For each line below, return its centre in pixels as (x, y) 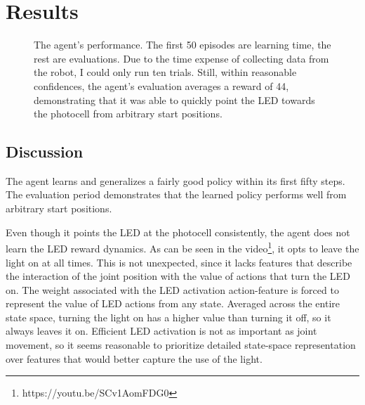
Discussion (45, 152)
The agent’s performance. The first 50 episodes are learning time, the (182, 45)
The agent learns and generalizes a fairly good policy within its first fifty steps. (175, 180)
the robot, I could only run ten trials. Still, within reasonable (165, 72)
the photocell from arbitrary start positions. (128, 114)
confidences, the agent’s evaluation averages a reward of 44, (161, 85)
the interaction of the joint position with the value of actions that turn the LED (178, 276)
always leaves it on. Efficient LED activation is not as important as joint (161, 331)
